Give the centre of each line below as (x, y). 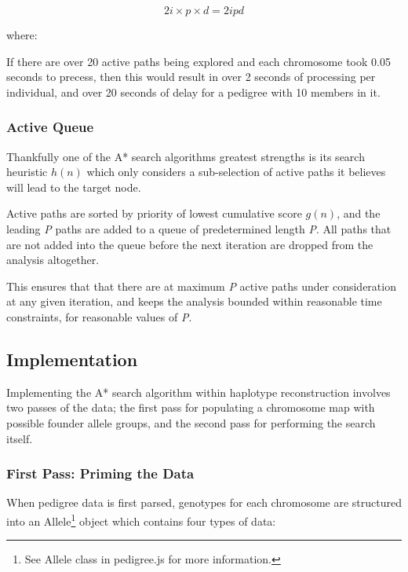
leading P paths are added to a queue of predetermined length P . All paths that (199, 228)
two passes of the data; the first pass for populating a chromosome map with (191, 407)
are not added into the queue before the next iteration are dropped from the (190, 244)
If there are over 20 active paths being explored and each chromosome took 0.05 (199, 61)
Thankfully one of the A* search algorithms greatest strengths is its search (186, 156)
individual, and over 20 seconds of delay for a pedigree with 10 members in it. (193, 92)
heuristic (27, 172)
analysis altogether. (53, 260)
